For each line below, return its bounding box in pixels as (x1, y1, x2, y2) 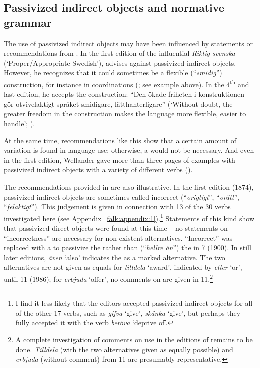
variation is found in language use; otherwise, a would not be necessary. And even (4, 145, 254, 155)
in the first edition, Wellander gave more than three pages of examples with (4, 154, 235, 165)
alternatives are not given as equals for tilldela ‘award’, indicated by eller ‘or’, (4, 262, 242, 272)
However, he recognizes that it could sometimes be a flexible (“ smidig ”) (4, 67, 222, 78)
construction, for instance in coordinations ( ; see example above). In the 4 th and (4, 77, 249, 89)
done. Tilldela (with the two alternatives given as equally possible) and (15, 344, 233, 354)
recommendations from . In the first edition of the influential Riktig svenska (4, 48, 235, 58)
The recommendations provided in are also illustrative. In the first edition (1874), (4, 181, 254, 192)
